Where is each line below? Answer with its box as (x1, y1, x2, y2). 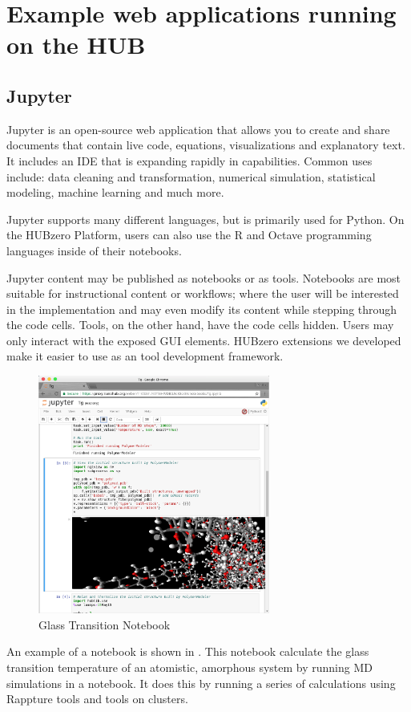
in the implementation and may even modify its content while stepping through (6, 300, 397, 317)
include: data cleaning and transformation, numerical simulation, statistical (6, 168, 376, 185)
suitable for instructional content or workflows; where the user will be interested (6, 285, 399, 302)
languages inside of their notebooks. (6, 242, 182, 258)
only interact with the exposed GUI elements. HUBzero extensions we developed (6, 332, 401, 348)
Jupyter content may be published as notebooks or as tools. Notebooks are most (6, 269, 401, 286)
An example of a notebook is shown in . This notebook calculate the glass (6, 643, 369, 660)
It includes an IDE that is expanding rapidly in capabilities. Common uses (6, 152, 373, 169)
